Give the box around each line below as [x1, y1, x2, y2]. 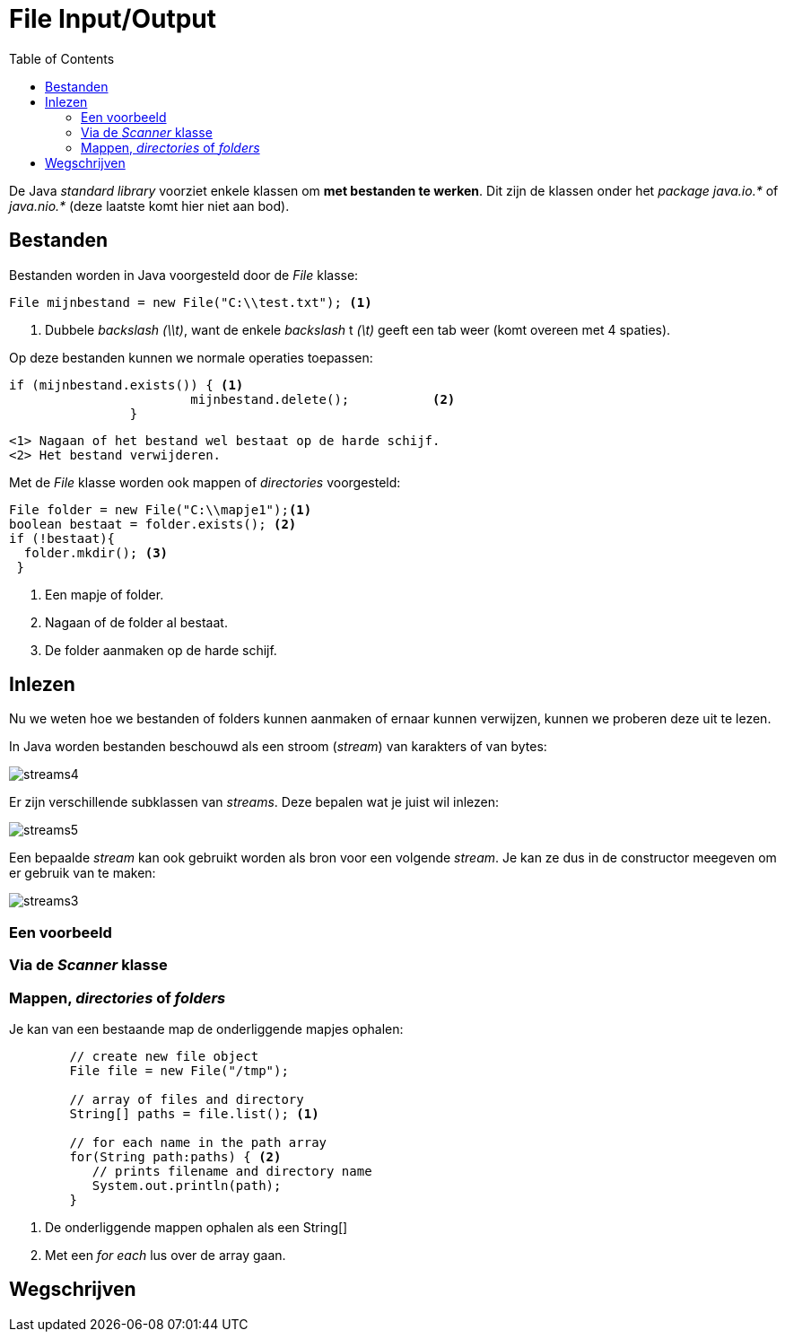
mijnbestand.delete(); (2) [190, 391, 456, 407]
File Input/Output [9, 4, 217, 34]
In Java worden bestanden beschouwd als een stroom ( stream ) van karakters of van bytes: [9, 739, 547, 755]
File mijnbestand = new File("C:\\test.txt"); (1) [9, 294, 372, 310]
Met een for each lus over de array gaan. [45, 1247, 286, 1263]
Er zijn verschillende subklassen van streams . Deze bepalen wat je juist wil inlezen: [9, 794, 500, 810]
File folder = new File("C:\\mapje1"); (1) [9, 502, 312, 517]
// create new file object [69, 1048, 259, 1063]
